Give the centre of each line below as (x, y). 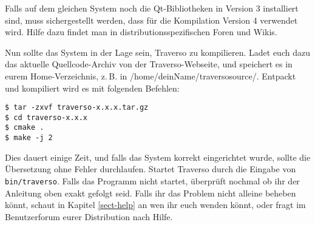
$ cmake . (25, 128)
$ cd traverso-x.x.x (46, 117)
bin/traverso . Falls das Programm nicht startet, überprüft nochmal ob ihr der (152, 180)
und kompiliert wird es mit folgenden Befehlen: (92, 88)
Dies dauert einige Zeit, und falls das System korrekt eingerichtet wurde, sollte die (158, 157)
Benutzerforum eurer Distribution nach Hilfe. (89, 216)
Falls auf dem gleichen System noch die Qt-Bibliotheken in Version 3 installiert (152, 8)
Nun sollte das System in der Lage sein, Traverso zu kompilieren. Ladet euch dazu (157, 52)
